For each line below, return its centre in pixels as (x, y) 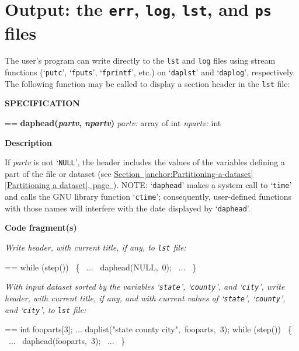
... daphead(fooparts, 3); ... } (67, 340)
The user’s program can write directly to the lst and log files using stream (140, 60)
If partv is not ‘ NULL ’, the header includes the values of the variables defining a (145, 162)
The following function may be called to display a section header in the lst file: (147, 83)
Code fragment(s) (41, 227)
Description (29, 142)
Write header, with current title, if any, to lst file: (95, 247)
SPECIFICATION (42, 103)
